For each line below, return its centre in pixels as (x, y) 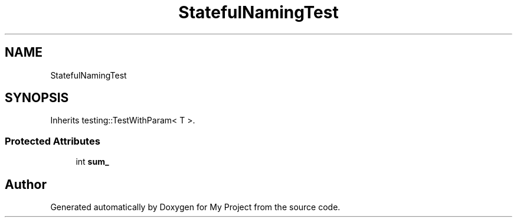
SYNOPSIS (37, 98)
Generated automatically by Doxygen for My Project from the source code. (195, 207)
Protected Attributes (53, 141)
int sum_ (92, 162)
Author (26, 184)
